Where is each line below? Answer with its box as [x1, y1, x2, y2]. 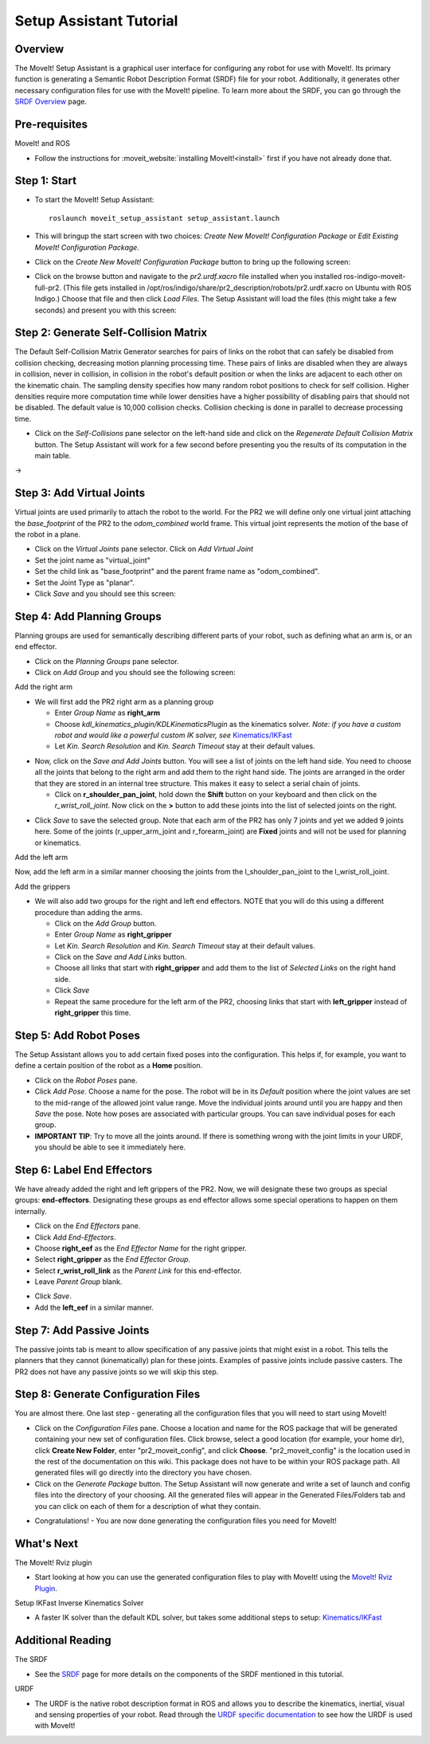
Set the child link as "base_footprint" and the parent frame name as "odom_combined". [34, 567, 320, 576]
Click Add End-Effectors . [34, 1232, 116, 1242]
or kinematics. [34, 838, 81, 847]
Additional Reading [14, 1634, 111, 1648]
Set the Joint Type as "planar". [34, 578, 135, 587]
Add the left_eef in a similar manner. [34, 1302, 154, 1312]
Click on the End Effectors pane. [34, 1221, 141, 1231]
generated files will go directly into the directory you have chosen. [34, 1467, 252, 1478]
